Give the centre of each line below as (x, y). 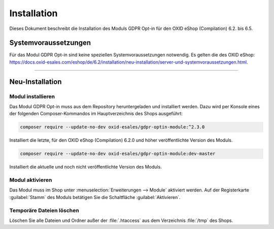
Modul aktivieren (31, 180)
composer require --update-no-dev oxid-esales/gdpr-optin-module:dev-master (118, 154)
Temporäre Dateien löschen (44, 210)
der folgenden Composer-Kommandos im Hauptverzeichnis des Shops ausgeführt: (96, 114)
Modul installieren (32, 96)
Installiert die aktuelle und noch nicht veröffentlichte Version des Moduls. (85, 167)
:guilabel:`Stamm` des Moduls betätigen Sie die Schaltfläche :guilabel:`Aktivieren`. (95, 197)
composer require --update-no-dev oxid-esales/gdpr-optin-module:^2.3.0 (112, 127)
